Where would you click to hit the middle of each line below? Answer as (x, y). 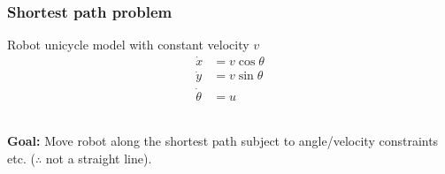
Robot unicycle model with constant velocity (128, 45)
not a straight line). (99, 158)
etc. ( (21, 158)
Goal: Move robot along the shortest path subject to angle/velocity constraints (223, 141)
